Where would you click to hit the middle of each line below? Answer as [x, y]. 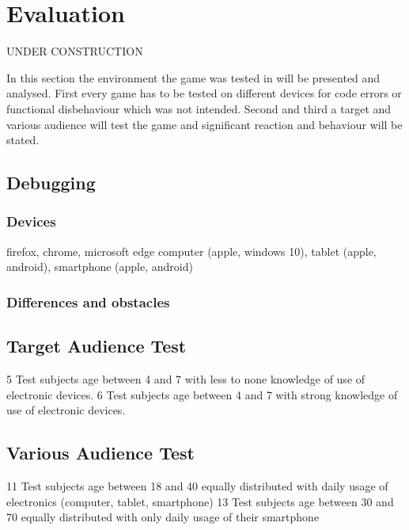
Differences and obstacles [88, 301]
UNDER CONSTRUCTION [75, 51]
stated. [23, 140]
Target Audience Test [97, 346]
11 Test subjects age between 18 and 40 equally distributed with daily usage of [197, 485]
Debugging [51, 183]
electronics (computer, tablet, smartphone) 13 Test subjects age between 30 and [200, 501]
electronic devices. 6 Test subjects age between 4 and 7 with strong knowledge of [202, 394]
